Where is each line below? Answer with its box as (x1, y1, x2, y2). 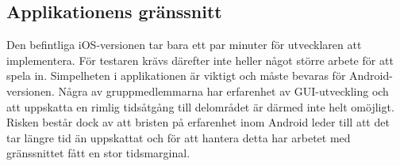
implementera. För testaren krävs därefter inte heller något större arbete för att (6, 51, 394, 68)
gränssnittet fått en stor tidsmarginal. (6, 145, 190, 161)
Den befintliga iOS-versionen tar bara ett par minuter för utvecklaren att (6, 36, 362, 53)
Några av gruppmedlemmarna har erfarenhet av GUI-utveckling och (58, 82, 389, 99)
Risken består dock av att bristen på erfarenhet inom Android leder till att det (6, 114, 390, 130)
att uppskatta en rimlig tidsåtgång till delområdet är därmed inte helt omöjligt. (6, 98, 394, 115)
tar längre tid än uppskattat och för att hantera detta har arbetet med (6, 129, 351, 145)
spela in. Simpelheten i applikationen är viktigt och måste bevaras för (6, 67, 346, 84)
